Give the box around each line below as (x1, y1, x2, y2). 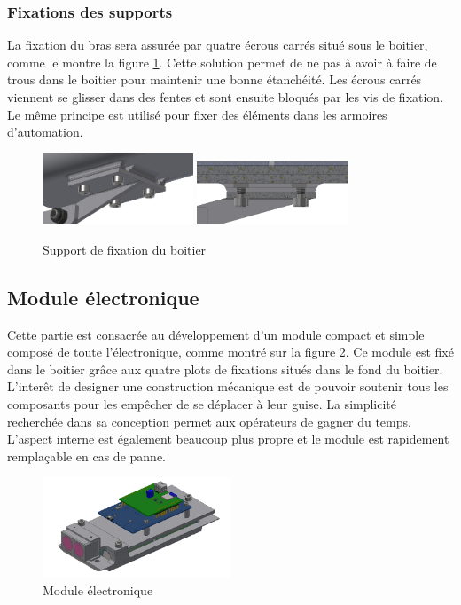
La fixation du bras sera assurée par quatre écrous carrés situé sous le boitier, (7, 35, 428, 54)
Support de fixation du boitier (43, 240, 207, 258)
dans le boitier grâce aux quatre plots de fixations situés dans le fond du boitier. (7, 359, 443, 378)
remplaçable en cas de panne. (7, 446, 166, 465)
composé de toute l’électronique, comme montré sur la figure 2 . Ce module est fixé (7, 342, 454, 361)
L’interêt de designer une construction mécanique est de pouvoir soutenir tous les (7, 377, 449, 396)
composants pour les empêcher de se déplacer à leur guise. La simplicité (7, 395, 397, 413)
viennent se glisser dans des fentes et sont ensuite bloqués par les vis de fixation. (7, 88, 444, 106)
